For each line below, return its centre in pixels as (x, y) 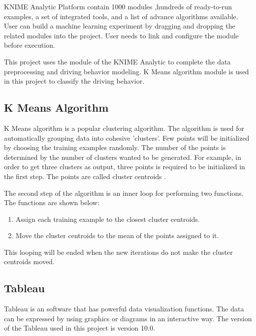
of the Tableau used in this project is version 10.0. (80, 328)
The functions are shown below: (52, 202)
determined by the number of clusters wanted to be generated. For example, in (123, 157)
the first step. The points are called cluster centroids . (85, 176)
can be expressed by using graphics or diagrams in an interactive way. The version (128, 318)
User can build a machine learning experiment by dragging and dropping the (120, 26)
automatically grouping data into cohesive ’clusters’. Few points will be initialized (127, 137)
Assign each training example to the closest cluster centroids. (108, 219)
